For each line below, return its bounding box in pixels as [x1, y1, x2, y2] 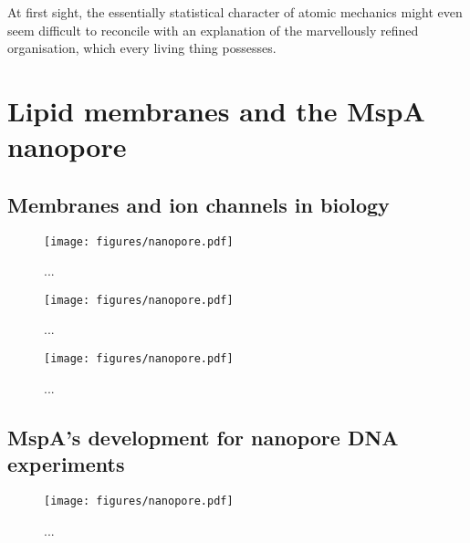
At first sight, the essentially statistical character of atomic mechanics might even [7, 3, 463, 21]
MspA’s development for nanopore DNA [7, 423, 399, 451]
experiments [7, 450, 125, 478]
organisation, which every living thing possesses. [7, 38, 277, 57]
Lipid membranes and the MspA [7, 91, 425, 129]
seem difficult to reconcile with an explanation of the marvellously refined [7, 20, 419, 39]
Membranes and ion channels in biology [7, 190, 390, 218]
